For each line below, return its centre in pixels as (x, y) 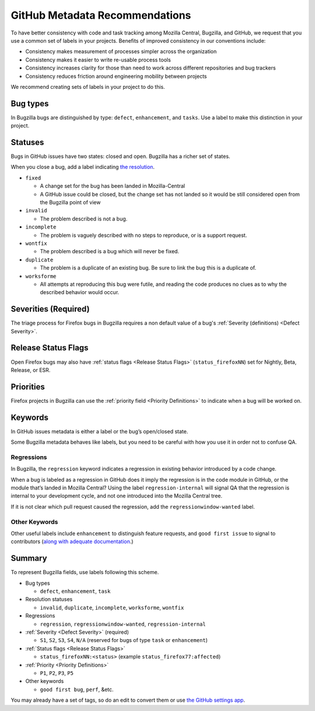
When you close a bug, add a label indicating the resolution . (83, 167)
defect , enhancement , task (75, 591)
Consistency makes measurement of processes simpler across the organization (121, 51)
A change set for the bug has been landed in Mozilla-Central (113, 186)
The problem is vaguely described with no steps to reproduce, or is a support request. (143, 235)
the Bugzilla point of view (70, 202)
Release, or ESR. (31, 370)
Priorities (28, 387)
